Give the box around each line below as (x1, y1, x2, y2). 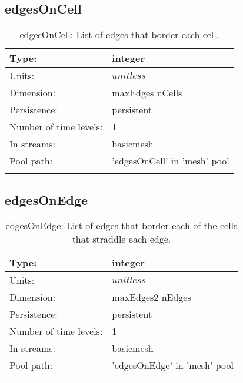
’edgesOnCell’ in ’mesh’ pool (112, 154, 229, 168)
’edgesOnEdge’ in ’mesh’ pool (112, 358, 234, 372)
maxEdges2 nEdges (112, 290, 191, 304)
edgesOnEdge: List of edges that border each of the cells (5, 219, 238, 233)
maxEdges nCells (112, 86, 182, 100)
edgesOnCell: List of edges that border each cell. (19, 28, 219, 42)
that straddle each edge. (72, 232, 171, 246)
